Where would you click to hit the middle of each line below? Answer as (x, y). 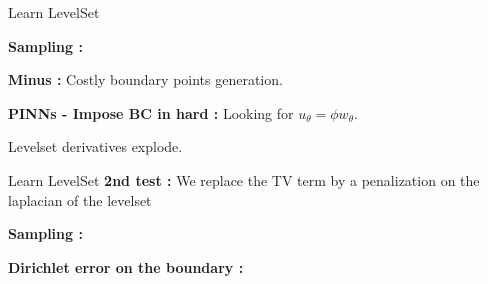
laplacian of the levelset (80, 199)
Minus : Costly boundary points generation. (145, 79)
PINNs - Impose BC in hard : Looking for (151, 112)
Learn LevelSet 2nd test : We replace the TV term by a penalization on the (244, 179)
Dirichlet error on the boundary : (126, 266)
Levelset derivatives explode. (95, 146)
